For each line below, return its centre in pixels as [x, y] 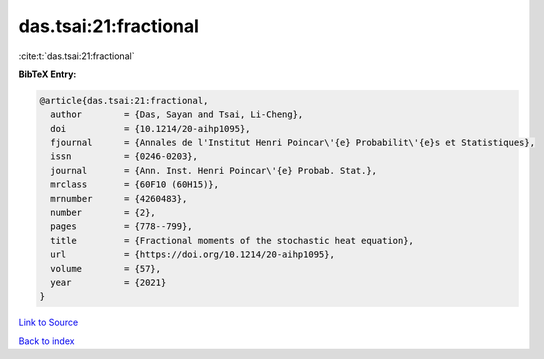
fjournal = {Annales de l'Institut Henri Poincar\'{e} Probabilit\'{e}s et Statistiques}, [292, 143]
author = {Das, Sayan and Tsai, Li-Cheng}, [177, 114]
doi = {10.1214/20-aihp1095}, [150, 128]
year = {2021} [108, 282]
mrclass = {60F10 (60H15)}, [135, 184]
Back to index [46, 341]
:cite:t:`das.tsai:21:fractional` [76, 56]
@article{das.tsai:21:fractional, [124, 100]
